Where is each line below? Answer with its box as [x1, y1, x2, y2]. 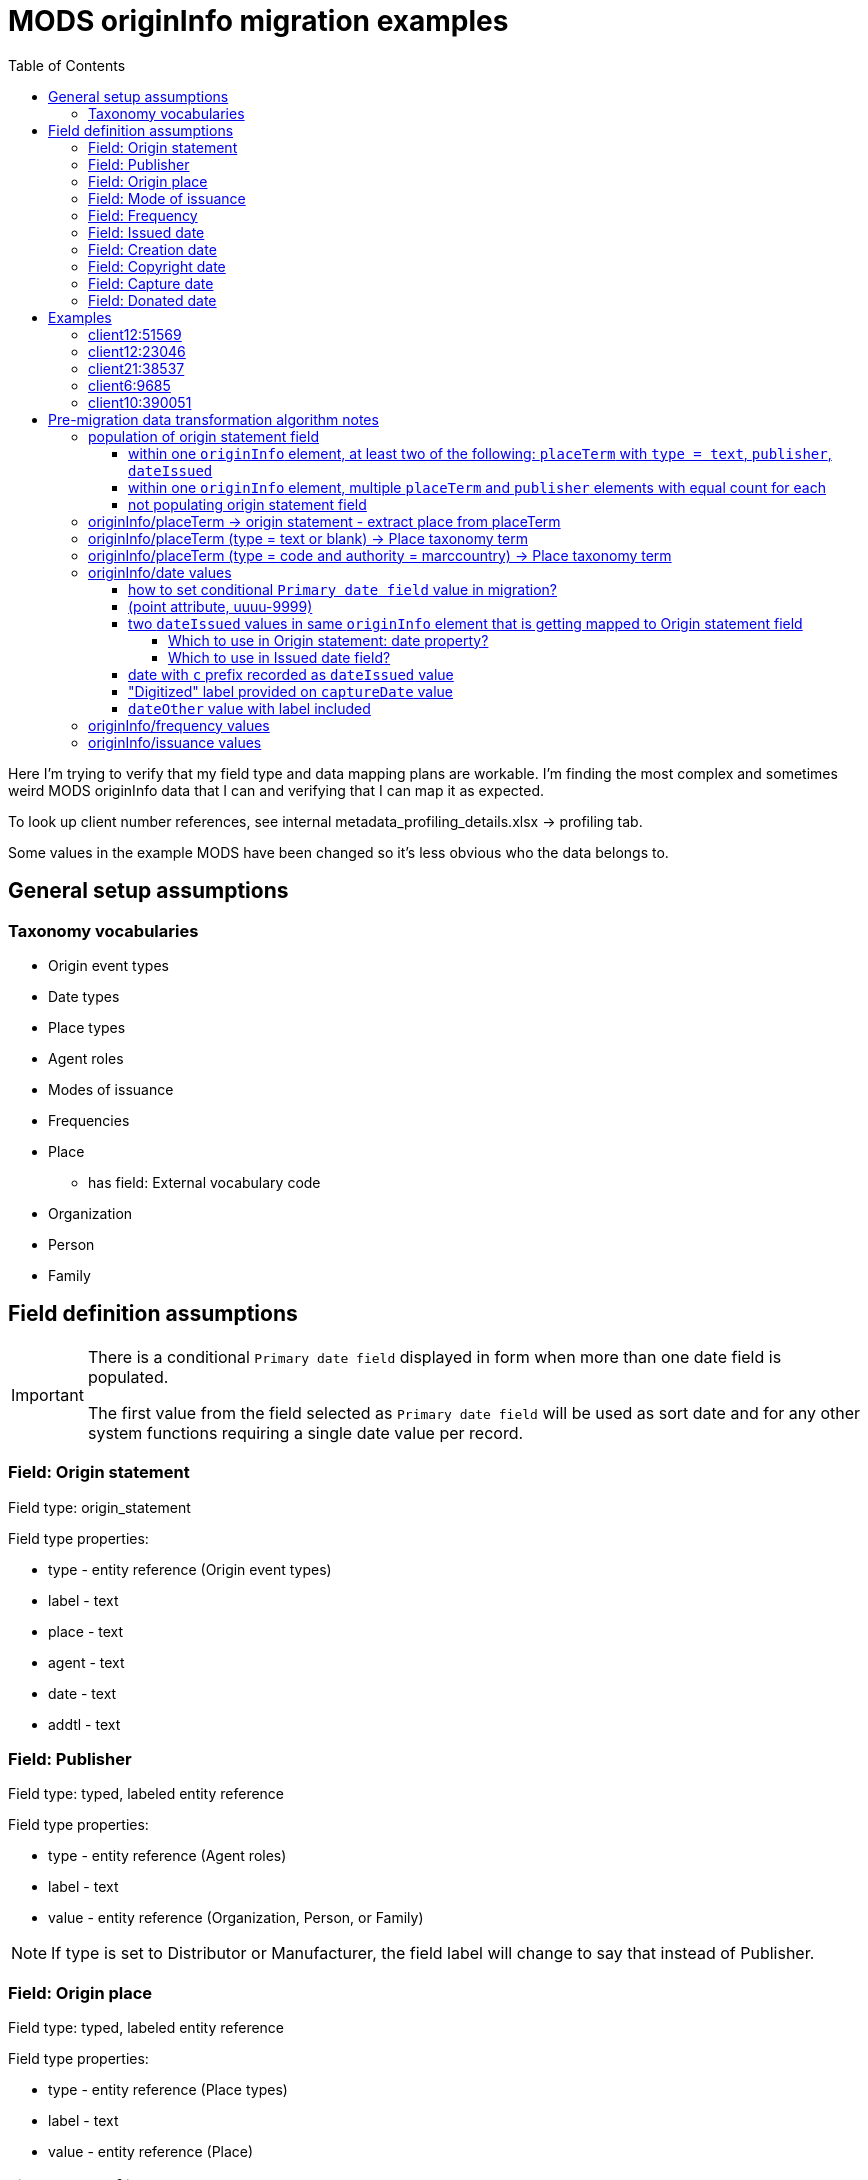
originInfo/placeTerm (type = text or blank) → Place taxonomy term [88, 529, 528, 547]
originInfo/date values [88, 563, 232, 581]
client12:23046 [88, 342, 186, 360]
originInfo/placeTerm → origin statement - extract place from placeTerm [88, 512, 561, 530]
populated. [87, 1366, 169, 1387]
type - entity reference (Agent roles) [48, 1847, 287, 1865]
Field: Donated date [88, 291, 217, 309]
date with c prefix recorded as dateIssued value [128, 665, 454, 683]
